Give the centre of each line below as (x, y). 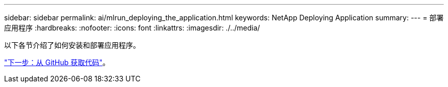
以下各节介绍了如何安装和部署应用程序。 (72, 45)
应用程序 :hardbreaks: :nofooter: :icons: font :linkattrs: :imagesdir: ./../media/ (132, 28)
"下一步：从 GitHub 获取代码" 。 (57, 62)
